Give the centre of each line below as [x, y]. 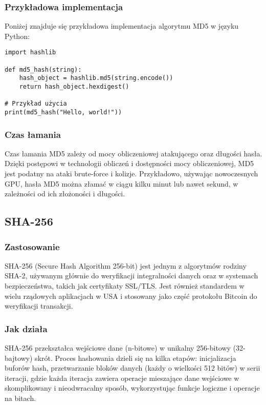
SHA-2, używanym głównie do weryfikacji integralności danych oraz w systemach [131, 276]
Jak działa [26, 328]
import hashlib [30, 53]
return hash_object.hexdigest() [74, 87]
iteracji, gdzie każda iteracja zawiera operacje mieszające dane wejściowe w [122, 378]
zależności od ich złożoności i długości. [65, 194]
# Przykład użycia [36, 104]
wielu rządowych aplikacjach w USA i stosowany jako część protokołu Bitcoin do [131, 296]
